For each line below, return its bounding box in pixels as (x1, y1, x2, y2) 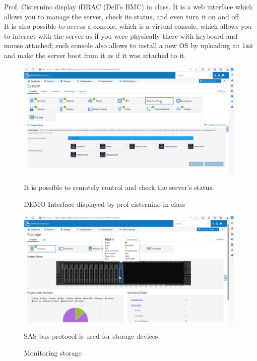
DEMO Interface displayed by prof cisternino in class (24, 198, 185, 209)
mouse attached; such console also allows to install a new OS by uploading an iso (4, 40, 253, 51)
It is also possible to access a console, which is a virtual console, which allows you (4, 21, 252, 31)
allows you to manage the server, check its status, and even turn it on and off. (4, 11, 241, 21)
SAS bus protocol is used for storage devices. (24, 331, 160, 341)
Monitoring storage (24, 347, 82, 358)
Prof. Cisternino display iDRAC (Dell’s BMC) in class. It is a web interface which (4, 1, 253, 11)
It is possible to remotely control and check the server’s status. (24, 182, 214, 192)
